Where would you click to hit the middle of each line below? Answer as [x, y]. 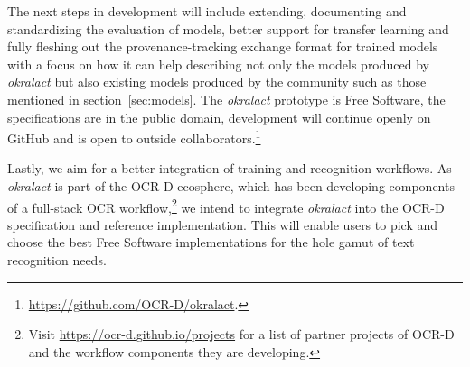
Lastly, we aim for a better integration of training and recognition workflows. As [230, 168]
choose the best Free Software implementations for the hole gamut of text [211, 242]
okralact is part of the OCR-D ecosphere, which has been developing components [231, 186]
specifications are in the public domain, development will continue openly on [219, 117]
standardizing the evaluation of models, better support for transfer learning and [228, 28]
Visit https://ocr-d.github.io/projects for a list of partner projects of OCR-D [241, 334]
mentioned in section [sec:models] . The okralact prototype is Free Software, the [226, 99]
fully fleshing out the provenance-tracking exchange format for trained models [223, 46]
